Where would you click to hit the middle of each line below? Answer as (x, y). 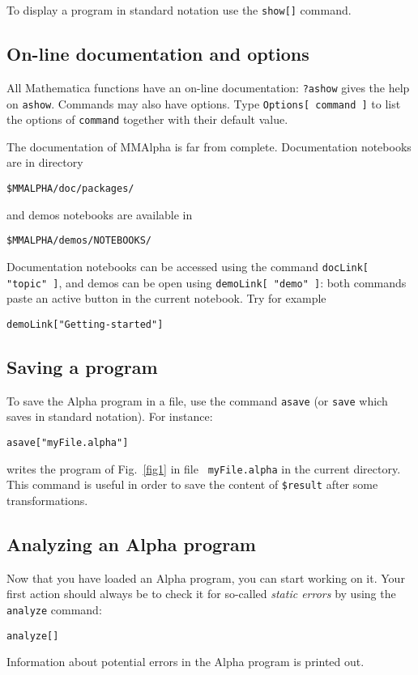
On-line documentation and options (158, 54)
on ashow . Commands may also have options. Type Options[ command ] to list (204, 103)
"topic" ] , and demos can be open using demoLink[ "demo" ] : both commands (207, 282)
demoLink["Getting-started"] (85, 324)
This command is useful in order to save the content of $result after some (192, 484)
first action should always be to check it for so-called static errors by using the (201, 594)
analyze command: (54, 609)
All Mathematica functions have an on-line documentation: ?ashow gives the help (208, 87)
